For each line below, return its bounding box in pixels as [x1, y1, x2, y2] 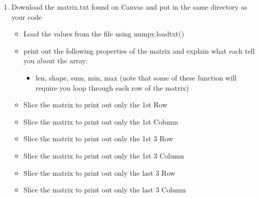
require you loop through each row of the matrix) [35, 82, 189, 93]
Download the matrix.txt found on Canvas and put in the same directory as [11, 2, 247, 12]
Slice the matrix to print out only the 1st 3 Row [23, 133, 173, 144]
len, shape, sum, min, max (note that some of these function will [35, 72, 237, 83]
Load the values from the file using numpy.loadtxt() [23, 28, 184, 39]
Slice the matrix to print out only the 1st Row [23, 99, 168, 110]
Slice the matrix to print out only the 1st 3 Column [23, 150, 184, 161]
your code [11, 11, 42, 22]
